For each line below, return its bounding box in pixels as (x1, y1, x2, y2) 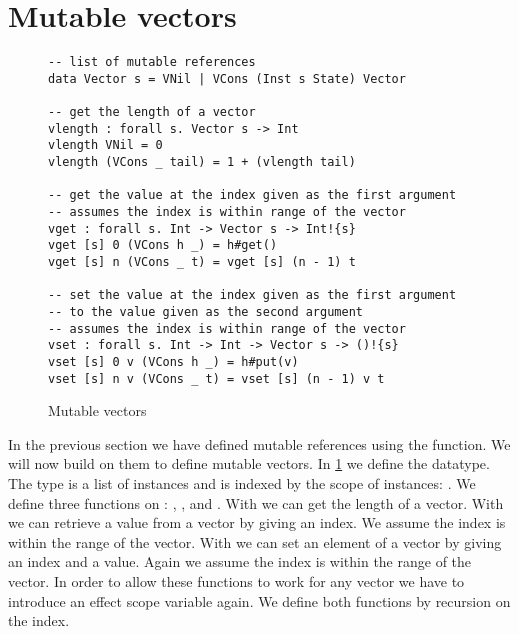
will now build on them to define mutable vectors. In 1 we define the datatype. (8, 453, 490, 474)
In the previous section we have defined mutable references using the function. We (8, 433, 511, 454)
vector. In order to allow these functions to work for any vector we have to (8, 571, 465, 591)
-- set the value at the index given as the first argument (48, 288, 457, 303)
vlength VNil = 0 (48, 138, 163, 153)
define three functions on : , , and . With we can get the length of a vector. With (8, 492, 504, 513)
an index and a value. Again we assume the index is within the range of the (8, 551, 472, 572)
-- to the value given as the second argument (48, 304, 363, 319)
